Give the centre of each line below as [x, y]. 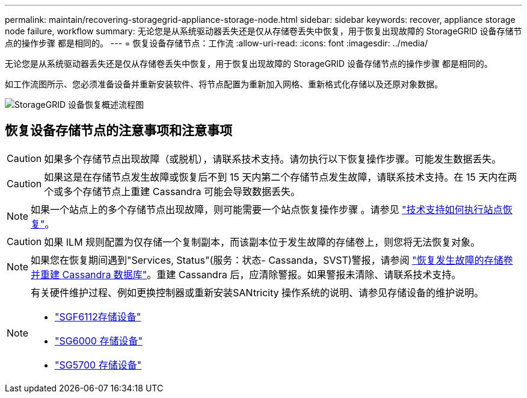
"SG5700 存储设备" [98, 365]
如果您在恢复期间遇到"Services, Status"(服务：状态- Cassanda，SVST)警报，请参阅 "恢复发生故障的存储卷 [272, 260]
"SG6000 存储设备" [99, 340]
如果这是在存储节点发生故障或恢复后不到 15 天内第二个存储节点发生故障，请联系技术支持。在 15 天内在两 [281, 177]
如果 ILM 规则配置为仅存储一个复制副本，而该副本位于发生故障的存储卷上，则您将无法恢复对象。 [262, 242]
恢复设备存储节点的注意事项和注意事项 [119, 131]
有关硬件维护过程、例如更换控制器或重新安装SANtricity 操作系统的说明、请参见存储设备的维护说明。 [257, 292]
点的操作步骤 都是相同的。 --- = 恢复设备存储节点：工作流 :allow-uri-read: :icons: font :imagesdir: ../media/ [216, 43]
